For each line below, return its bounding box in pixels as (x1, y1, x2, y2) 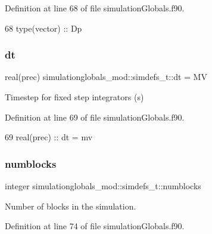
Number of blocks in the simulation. (5, 199, 136, 212)
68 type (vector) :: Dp (5, 21, 82, 34)
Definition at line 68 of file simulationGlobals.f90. (5, 2, 185, 14)
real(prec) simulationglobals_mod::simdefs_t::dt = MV (5, 70, 207, 83)
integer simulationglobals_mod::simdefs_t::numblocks (5, 180, 201, 192)
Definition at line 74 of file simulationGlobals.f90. (5, 220, 185, 232)
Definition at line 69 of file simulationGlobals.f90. (5, 110, 185, 123)
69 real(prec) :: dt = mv (5, 131, 93, 143)
